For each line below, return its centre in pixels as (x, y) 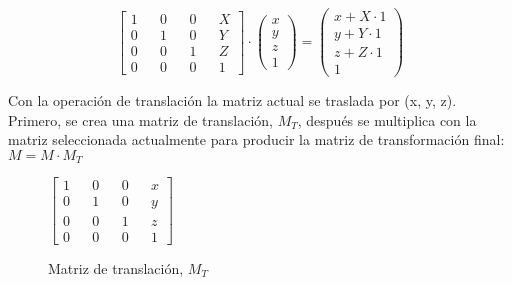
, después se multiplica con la (387, 119)
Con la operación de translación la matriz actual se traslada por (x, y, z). (232, 100)
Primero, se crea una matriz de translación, (140, 119)
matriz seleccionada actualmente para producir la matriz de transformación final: (256, 139)
